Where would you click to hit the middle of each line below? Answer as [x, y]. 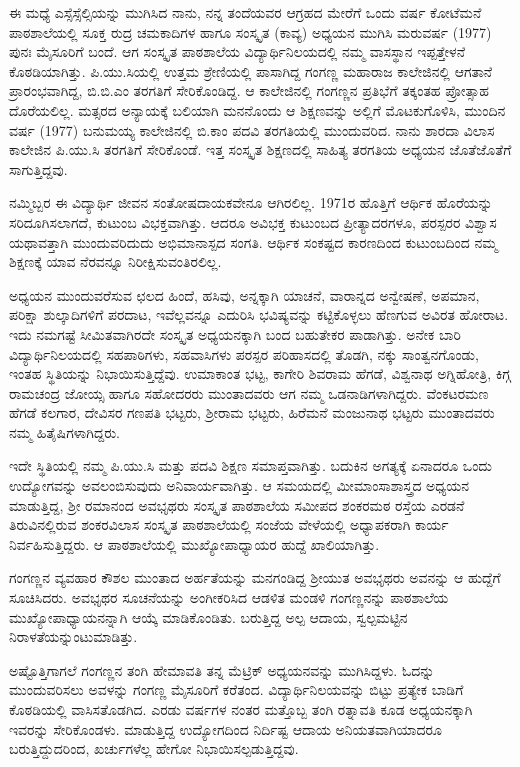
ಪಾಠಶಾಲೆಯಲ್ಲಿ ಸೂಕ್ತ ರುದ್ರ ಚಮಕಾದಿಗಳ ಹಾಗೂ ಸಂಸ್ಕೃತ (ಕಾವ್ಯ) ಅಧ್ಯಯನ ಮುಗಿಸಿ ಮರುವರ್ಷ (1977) [250, 31]
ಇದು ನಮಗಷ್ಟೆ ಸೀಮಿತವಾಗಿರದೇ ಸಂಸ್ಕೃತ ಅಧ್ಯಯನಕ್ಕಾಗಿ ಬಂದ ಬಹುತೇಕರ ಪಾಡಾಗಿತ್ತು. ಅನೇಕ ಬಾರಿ [235, 333]
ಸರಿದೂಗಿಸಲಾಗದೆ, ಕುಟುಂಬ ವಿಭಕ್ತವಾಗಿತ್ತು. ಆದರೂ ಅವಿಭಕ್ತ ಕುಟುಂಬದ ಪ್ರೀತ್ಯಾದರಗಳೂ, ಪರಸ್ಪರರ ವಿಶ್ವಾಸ [253, 221]
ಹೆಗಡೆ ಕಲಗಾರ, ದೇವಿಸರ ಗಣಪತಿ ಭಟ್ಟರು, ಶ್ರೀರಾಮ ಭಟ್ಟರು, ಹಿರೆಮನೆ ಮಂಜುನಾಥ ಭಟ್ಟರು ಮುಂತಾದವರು [252, 412]
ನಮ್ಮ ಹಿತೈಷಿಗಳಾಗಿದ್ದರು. [64, 431]
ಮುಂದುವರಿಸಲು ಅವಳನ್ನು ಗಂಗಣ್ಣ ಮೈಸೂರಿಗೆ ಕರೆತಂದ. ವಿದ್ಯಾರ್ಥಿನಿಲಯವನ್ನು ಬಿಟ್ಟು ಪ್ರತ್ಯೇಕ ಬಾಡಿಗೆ [236, 689]
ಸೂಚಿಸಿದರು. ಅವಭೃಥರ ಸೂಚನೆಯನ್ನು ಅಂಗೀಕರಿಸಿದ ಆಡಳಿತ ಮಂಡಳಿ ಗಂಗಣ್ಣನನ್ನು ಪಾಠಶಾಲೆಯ [229, 597]
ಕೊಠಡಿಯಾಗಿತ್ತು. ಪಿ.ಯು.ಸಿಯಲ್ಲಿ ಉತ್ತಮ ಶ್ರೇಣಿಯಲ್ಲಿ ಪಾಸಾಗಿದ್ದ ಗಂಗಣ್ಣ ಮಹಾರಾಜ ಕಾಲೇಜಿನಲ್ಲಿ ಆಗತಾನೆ [251, 70]
